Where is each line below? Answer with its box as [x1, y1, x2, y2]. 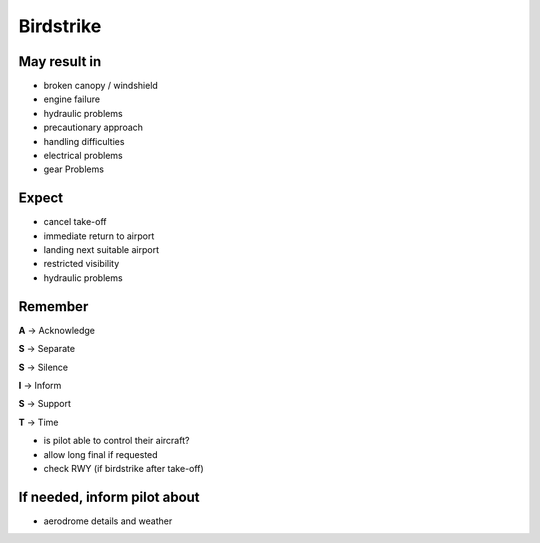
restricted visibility [43, 258, 120, 270]
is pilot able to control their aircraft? [43, 435, 190, 447]
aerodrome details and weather [43, 515, 173, 527]
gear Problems [43, 163, 105, 175]
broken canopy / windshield [43, 80, 159, 92]
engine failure [43, 93, 100, 105]
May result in [18, 53, 102, 70]
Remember [18, 298, 89, 315]
